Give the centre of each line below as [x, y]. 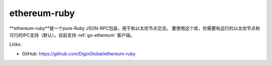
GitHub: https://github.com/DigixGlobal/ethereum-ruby [79, 53]
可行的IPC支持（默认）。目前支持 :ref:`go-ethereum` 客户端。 [72, 35]
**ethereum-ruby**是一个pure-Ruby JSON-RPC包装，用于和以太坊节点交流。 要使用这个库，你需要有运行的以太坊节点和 [135, 28]
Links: [16, 44]
